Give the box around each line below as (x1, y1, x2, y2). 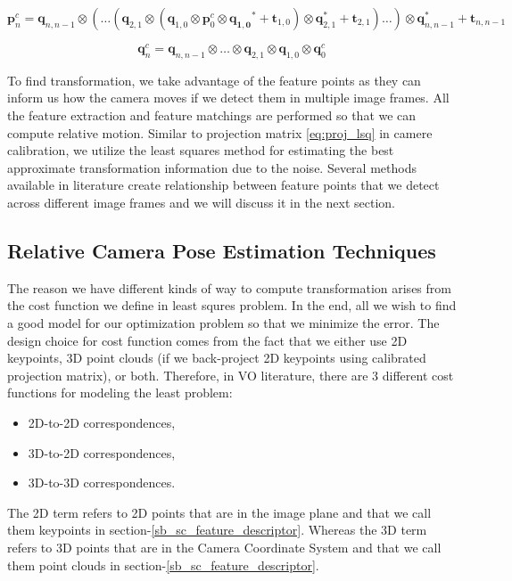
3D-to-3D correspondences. (28, 473, 176, 492)
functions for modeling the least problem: (7, 383, 233, 402)
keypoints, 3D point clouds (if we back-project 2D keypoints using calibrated (7, 348, 426, 367)
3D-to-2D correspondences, (28, 443, 176, 462)
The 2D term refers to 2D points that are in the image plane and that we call (7, 503, 432, 521)
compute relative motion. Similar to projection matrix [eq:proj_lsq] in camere (7, 123, 433, 142)
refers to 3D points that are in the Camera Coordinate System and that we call (7, 537, 442, 556)
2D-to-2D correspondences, (28, 413, 176, 431)
